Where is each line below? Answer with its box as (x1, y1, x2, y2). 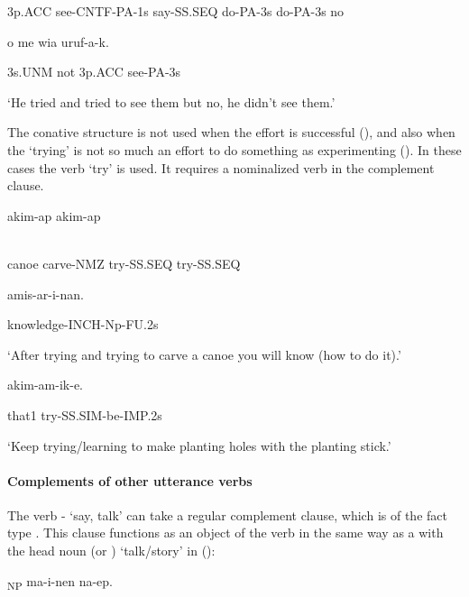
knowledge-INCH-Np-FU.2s (7, 315, 159, 334)
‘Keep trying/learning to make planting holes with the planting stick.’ (7, 436, 391, 455)
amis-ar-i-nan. (7, 284, 84, 303)
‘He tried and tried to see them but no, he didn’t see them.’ (7, 92, 336, 111)
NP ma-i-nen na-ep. (7, 571, 114, 592)
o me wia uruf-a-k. (7, 32, 109, 51)
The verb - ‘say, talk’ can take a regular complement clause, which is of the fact (7, 505, 447, 524)
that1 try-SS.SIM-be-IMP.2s (7, 405, 162, 424)
